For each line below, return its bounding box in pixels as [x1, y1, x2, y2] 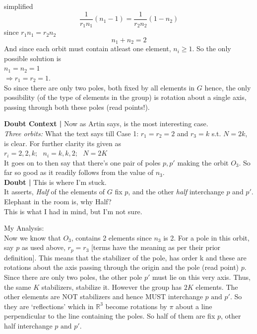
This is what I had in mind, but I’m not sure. [4, 206, 142, 216]
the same [4, 281, 31, 292]
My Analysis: [4, 223, 44, 233]
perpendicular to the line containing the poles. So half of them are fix [4, 311, 215, 321]
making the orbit [177, 157, 229, 167]
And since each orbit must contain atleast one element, [4, 43, 171, 54]
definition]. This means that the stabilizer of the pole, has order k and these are [4, 252, 247, 262]
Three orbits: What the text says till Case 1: [4, 128, 139, 138]
